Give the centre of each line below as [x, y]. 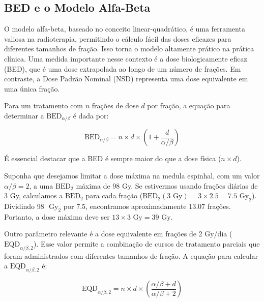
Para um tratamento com [44, 105]
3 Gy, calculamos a [34, 195]
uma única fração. [32, 88]
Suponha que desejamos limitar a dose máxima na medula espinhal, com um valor [132, 175]
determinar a [24, 115]
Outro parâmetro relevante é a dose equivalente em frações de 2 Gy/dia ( [118, 234]
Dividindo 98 [24, 206]
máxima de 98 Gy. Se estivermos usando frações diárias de [167, 185]
